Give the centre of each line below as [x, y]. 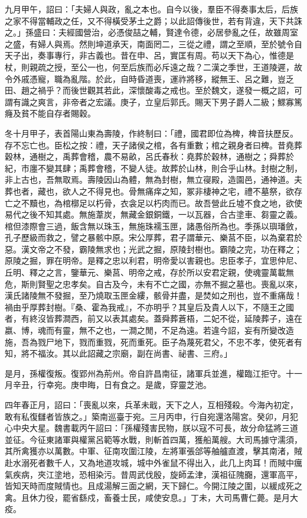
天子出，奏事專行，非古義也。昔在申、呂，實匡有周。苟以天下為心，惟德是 [149, 55]
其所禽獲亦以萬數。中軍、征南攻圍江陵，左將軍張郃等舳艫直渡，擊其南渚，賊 [153, 451]
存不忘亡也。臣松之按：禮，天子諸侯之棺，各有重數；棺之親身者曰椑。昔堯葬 [153, 145]
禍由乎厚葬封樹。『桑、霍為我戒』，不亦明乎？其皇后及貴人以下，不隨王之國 [149, 307]
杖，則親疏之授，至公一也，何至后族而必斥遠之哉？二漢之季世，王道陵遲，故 [153, 67]
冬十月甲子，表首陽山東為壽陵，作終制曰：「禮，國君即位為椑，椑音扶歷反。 [151, 133]
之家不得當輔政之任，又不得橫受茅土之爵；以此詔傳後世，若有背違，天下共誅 [153, 20]
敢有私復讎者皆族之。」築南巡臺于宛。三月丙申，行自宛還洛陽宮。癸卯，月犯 [151, 416]
